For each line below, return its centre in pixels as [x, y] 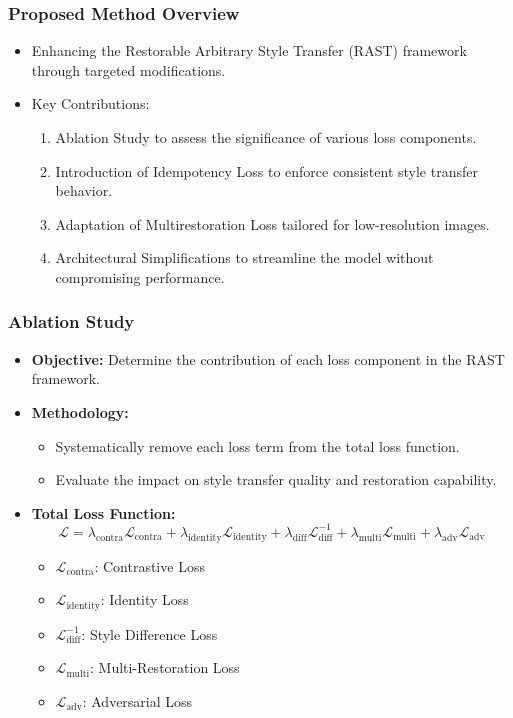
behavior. [84, 190]
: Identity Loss [144, 599]
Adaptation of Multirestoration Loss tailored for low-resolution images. [272, 223]
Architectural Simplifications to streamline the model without [244, 257]
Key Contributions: [90, 103]
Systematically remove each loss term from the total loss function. [257, 445]
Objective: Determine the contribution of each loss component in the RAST [268, 358]
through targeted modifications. [128, 69]
